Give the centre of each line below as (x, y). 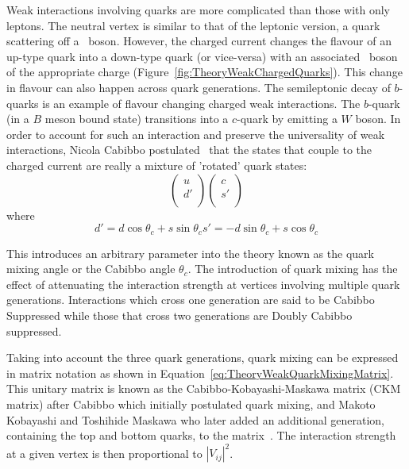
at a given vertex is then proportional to (104, 453)
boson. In (378, 119)
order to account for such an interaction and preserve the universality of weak (196, 134)
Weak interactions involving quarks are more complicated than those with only (199, 10)
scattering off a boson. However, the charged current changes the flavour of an (199, 41)
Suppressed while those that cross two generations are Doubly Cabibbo (179, 315)
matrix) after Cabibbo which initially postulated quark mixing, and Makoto (191, 404)
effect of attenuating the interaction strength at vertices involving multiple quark (203, 284)
